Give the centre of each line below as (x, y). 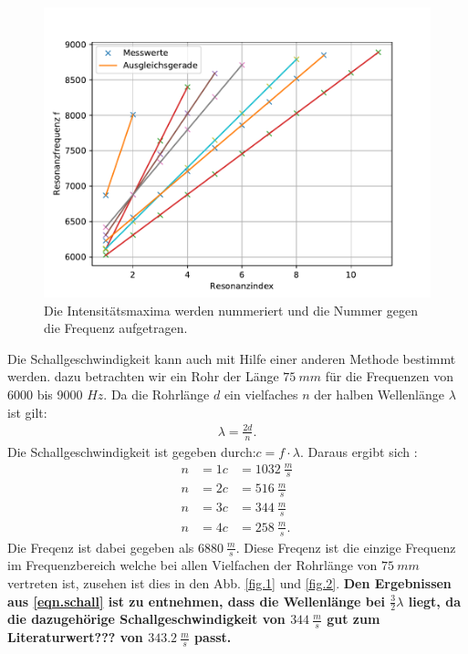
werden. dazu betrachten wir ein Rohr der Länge (143, 376)
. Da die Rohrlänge (156, 394)
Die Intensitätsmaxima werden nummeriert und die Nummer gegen (231, 310)
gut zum (354, 619)
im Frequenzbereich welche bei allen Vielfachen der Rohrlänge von (192, 565)
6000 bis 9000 (45, 394)
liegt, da (434, 601)
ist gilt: (27, 412)
